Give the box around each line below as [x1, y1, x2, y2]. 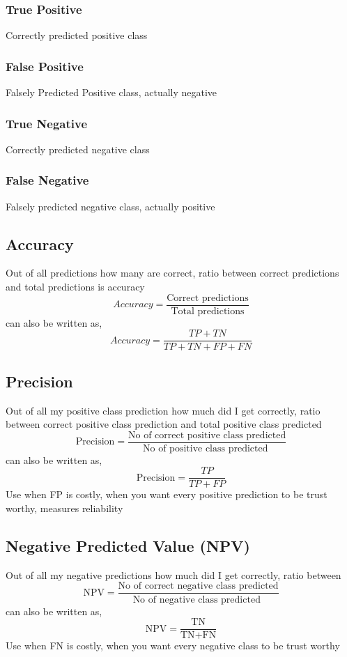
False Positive [6, 57, 84, 75]
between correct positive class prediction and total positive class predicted [6, 417, 322, 431]
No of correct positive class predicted [128, 430, 286, 440]
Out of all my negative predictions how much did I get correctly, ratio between [6, 567, 341, 582]
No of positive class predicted [143, 443, 268, 454]
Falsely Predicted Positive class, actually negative [6, 85, 217, 100]
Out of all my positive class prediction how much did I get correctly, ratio [6, 403, 321, 417]
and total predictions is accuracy [6, 279, 145, 294]
